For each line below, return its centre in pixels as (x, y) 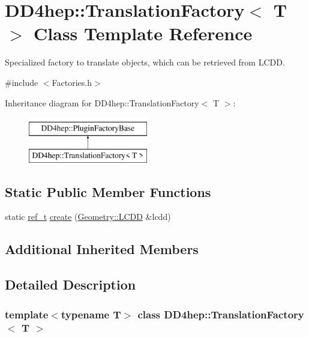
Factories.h (72, 82)
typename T (91, 314)
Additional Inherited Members (102, 249)
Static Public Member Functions (108, 191)
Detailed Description (70, 284)
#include (22, 82)
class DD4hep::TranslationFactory (221, 314)
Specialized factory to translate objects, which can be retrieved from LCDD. (145, 62)
